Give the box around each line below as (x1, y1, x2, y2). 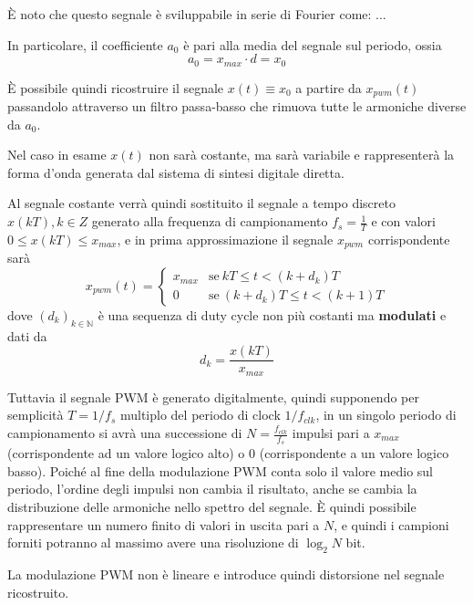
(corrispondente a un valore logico (259, 443, 449, 463)
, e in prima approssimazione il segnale (117, 229, 334, 248)
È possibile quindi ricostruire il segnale (7, 78, 224, 97)
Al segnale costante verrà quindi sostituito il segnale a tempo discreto (7, 193, 396, 213)
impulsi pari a (292, 423, 370, 443)
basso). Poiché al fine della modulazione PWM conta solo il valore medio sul (7, 461, 433, 480)
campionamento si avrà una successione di (7, 423, 242, 443)
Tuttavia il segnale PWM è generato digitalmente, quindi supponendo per (7, 387, 419, 406)
